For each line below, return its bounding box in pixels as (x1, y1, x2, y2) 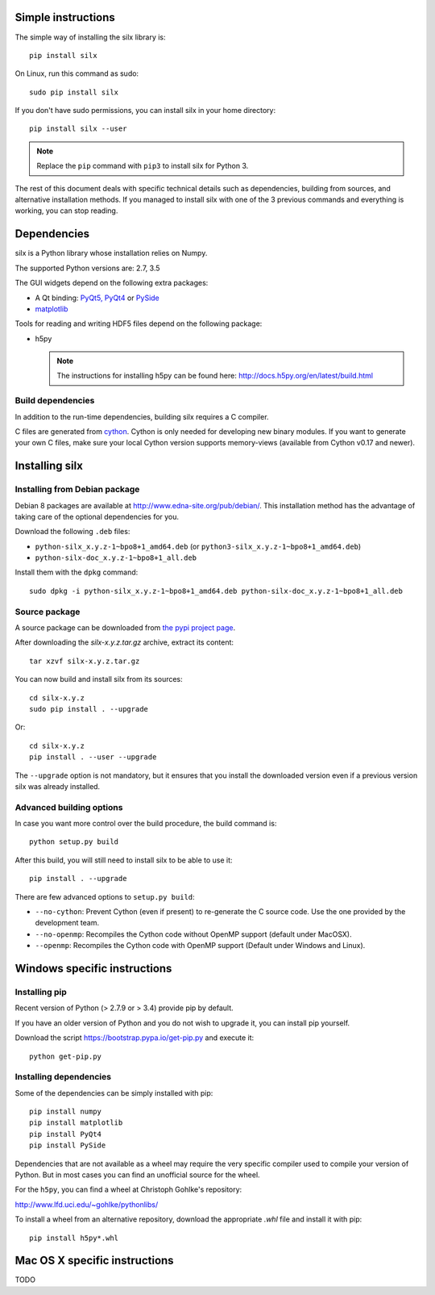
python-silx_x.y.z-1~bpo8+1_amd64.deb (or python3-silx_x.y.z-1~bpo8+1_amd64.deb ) (35, 541, 362, 551)
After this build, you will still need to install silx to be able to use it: (14, 855, 233, 865)
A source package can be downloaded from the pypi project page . (14, 623, 236, 633)
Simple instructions (14, 10, 116, 24)
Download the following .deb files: (14, 527, 130, 537)
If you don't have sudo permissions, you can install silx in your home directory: (14, 106, 276, 115)
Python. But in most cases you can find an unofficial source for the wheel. (14, 1170, 261, 1180)
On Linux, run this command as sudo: (14, 69, 139, 78)
